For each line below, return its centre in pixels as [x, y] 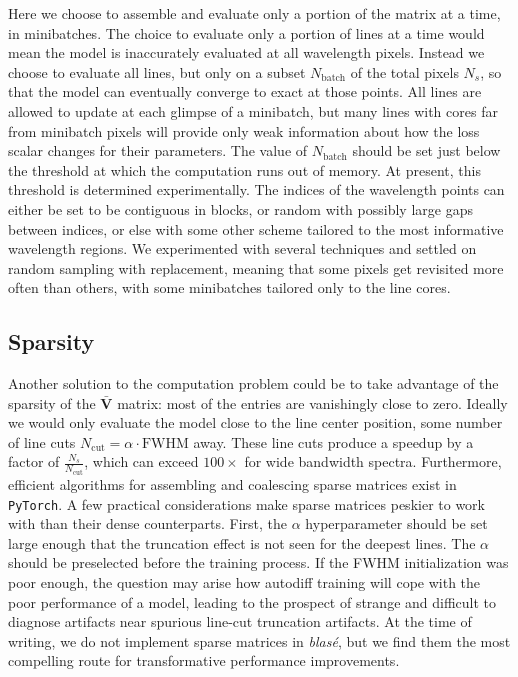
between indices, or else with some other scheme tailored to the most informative [256, 228]
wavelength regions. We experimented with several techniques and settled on [242, 248]
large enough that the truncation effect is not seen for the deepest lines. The [242, 542]
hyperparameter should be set [396, 523]
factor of [34, 461]
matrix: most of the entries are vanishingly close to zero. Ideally [312, 402]
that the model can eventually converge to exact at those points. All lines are [245, 91]
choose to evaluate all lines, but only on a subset [157, 71]
